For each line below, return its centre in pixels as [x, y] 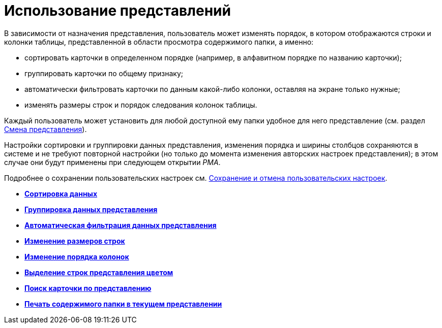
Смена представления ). [46, 129]
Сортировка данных [61, 193]
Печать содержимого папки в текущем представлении [123, 304]
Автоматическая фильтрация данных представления [121, 225]
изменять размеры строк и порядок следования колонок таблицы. [141, 105]
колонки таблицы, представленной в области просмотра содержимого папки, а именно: [159, 42]
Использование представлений [117, 11]
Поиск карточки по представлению [88, 288]
